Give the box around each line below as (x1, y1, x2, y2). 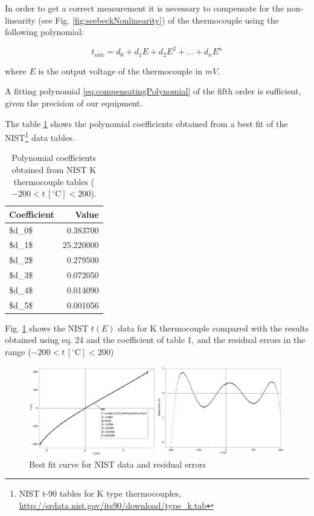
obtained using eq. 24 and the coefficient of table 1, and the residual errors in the (5, 333, 306, 346)
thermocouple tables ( (13, 175, 95, 188)
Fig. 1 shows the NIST (5, 321, 89, 334)
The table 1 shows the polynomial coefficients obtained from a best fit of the (5, 117, 288, 129)
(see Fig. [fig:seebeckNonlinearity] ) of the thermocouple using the (38, 13, 279, 26)
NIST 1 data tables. (5, 129, 75, 143)
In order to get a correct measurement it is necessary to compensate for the (5, 2, 284, 14)
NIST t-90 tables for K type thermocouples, (19, 487, 181, 500)
